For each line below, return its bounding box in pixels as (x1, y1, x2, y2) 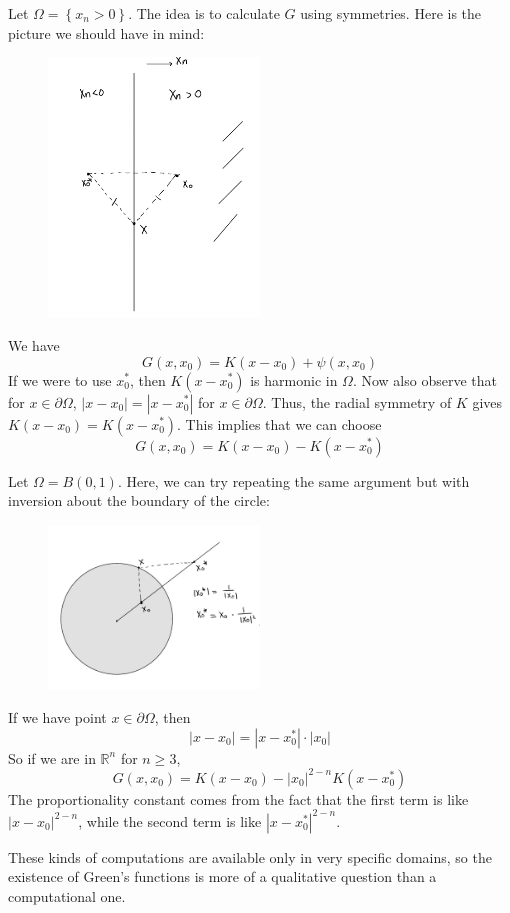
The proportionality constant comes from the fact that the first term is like (8, 788, 469, 809)
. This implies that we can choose (177, 413, 382, 434)
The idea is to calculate (136, 3, 280, 23)
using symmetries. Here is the (300, 3, 482, 23)
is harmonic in (250, 369, 338, 390)
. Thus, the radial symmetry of (262, 391, 452, 412)
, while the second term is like (78, 810, 262, 831)
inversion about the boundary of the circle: (8, 490, 270, 511)
